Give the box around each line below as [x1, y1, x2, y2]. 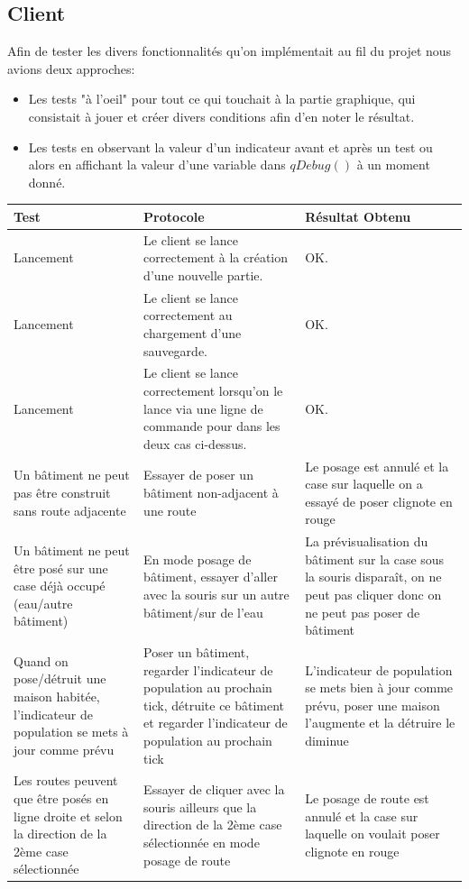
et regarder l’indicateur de [143, 713, 288, 732]
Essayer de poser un [143, 465, 253, 484]
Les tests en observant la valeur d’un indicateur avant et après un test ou [28, 137, 433, 156]
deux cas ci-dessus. [143, 434, 247, 453]
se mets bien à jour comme [305, 678, 454, 697]
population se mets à [14, 722, 129, 741]
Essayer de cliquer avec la [143, 780, 285, 799]
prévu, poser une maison [305, 695, 440, 714]
